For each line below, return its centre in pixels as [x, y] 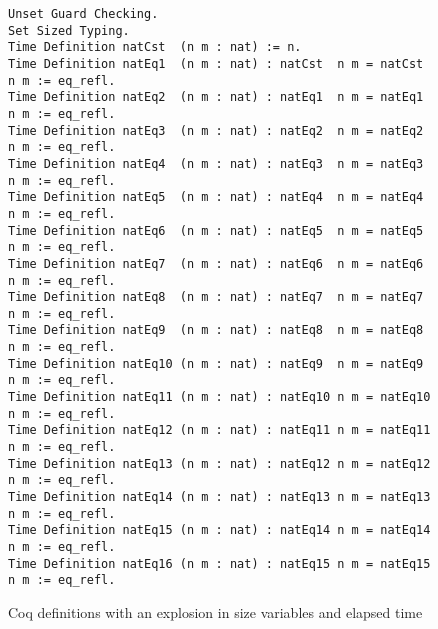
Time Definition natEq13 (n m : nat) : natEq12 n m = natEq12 [219, 463]
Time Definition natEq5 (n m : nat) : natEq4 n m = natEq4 [216, 197]
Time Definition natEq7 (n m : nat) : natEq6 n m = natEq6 [216, 263]
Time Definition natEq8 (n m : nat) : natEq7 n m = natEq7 [216, 297]
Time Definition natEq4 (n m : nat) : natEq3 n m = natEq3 [216, 163]
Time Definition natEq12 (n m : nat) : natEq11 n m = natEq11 [219, 430]
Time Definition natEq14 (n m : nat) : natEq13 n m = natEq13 [219, 497]
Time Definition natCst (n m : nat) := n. [155, 47]
